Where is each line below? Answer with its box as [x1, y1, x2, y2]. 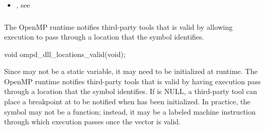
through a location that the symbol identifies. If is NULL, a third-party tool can [4, 86, 257, 97]
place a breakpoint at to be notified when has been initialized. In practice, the [4, 96, 251, 107]
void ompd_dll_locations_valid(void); [4, 48, 126, 59]
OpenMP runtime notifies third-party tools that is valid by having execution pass [4, 76, 261, 86]
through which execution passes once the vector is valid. [4, 116, 181, 127]
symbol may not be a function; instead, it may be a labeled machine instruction [4, 106, 256, 117]
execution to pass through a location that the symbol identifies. [4, 31, 204, 42]
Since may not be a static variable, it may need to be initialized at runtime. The [4, 66, 258, 77]
